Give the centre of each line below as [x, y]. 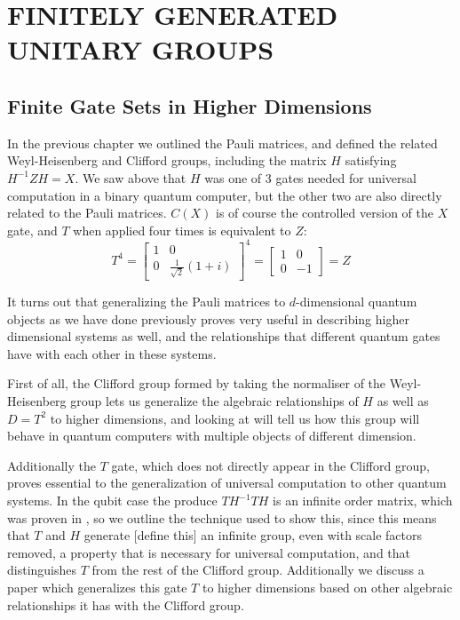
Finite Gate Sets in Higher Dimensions [190, 105]
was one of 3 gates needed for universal [310, 177]
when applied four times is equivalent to [182, 230]
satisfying [371, 160]
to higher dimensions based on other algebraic [327, 588]
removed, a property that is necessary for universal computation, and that [209, 552]
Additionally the [52, 465]
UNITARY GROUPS [141, 49]
